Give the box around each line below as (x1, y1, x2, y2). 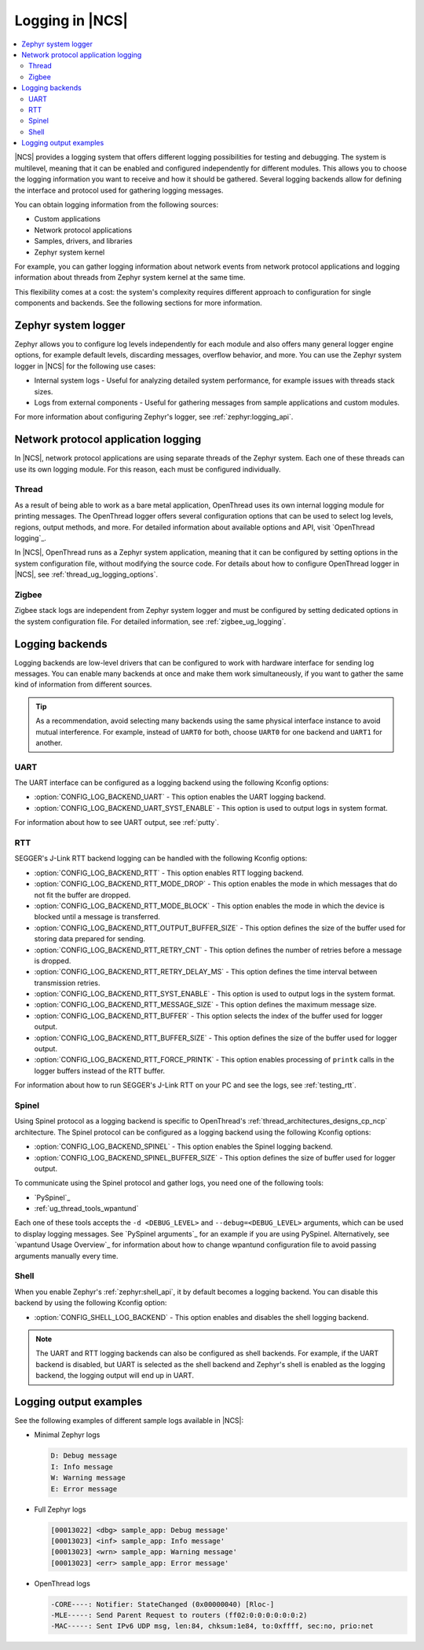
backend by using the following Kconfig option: (14, 1298, 167, 1307)
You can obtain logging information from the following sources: (14, 200, 219, 210)
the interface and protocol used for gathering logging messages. (14, 185, 224, 195)
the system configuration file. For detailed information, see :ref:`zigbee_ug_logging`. (14, 617, 287, 626)
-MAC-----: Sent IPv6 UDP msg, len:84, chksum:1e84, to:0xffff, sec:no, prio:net (50, 1622, 375, 1630)
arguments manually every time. (14, 1251, 119, 1260)
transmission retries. (34, 978, 101, 988)
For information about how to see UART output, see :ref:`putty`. (14, 818, 219, 827)
